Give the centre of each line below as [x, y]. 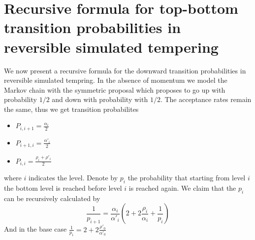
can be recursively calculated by [52, 198]
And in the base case [35, 229]
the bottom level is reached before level [63, 188]
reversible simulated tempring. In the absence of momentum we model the [116, 80]
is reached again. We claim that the [182, 188]
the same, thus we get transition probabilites [71, 109]
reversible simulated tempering [111, 47]
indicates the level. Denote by [73, 178]
